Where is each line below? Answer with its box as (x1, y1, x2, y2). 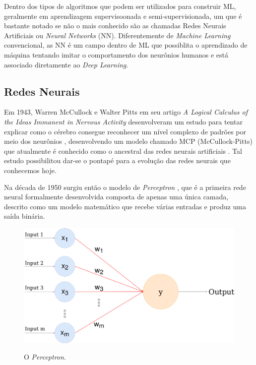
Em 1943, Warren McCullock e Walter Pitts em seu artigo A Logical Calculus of (4, 107, 248, 117)
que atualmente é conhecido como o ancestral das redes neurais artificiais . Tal (4, 145, 243, 156)
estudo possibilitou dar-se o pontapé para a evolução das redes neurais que (4, 155, 231, 166)
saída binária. (4, 211, 45, 221)
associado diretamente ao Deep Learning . (4, 59, 128, 69)
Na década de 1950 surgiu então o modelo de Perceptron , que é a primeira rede (4, 182, 246, 192)
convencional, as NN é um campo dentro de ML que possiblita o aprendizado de (4, 40, 248, 50)
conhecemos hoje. (4, 165, 57, 175)
